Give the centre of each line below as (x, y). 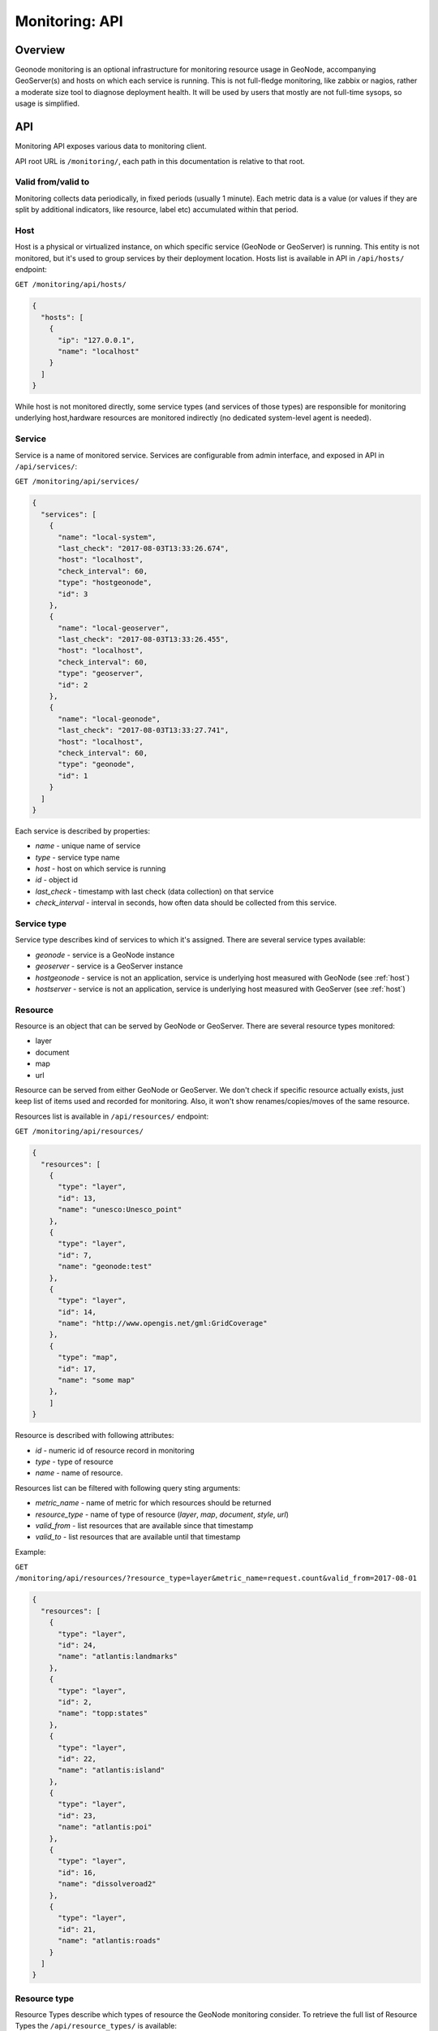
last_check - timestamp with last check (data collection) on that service (155, 891)
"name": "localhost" (99, 351)
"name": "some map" (97, 1380)
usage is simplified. (47, 104)
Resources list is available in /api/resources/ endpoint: (112, 1116)
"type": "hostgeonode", (105, 582)
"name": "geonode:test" (105, 1267)
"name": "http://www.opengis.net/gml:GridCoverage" (163, 1323)
